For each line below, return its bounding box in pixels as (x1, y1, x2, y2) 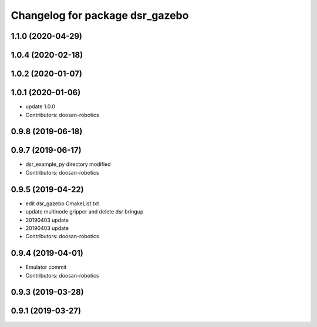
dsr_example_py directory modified (25, 161, 111, 168)
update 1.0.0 (25, 103, 56, 110)
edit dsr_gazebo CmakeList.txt (25, 200, 99, 207)
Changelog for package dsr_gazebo (11, 9, 189, 22)
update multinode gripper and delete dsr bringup (25, 208, 144, 215)
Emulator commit (25, 263, 67, 271)
